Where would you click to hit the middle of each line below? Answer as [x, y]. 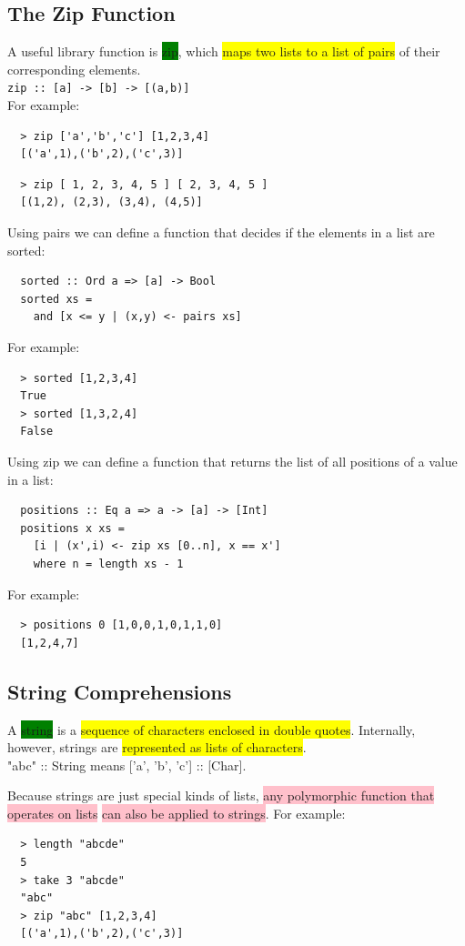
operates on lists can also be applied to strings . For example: [177, 813]
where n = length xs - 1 [108, 564]
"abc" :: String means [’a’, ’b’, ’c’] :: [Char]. [127, 765]
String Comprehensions [120, 691]
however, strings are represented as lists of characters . [157, 747]
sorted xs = [56, 299]
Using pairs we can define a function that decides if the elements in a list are [221, 232]
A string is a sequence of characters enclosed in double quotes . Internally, [212, 729]
